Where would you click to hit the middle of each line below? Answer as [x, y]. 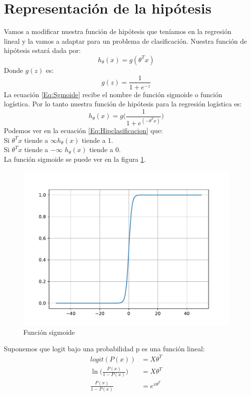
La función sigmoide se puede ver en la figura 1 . [75, 159]
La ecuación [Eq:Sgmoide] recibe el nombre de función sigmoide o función [113, 94]
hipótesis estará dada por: [42, 50]
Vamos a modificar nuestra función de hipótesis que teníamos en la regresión [118, 31]
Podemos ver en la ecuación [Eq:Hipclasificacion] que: [84, 130]
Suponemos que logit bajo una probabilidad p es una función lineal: [104, 348]
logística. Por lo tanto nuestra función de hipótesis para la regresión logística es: [123, 104]
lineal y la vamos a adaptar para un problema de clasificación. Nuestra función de [125, 41]
